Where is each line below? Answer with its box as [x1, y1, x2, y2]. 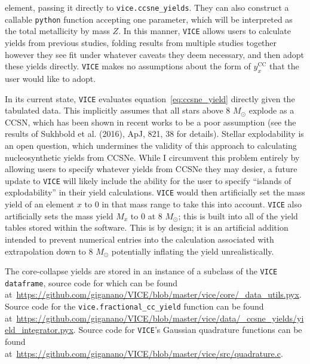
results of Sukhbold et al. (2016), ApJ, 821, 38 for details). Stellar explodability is [5, 127, 304, 140]
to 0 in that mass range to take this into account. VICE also [84, 198, 302, 210]
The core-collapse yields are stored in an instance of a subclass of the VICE [5, 265, 278, 277]
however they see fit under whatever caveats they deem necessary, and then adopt [5, 48, 304, 60]
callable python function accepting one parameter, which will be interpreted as [5, 13, 293, 25]
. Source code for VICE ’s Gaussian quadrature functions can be [73, 323, 302, 336]
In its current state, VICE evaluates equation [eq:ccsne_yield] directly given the [5, 92, 295, 105]
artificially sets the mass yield [5, 209, 113, 222]
